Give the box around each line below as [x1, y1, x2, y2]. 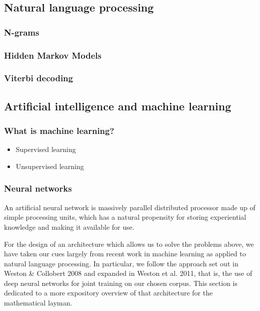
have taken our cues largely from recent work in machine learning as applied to [4, 248, 246, 259]
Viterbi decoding [4, 72, 73, 84]
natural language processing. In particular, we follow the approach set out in [4, 258, 238, 268]
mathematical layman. [4, 297, 72, 308]
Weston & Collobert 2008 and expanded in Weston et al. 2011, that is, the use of [4, 268, 252, 278]
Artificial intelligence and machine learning [4, 98, 231, 113]
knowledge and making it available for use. [4, 221, 134, 232]
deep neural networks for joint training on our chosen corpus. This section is [4, 277, 237, 288]
